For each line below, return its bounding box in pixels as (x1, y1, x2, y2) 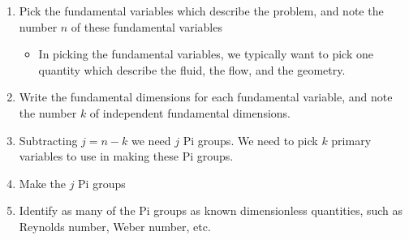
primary (331, 131, 372, 148)
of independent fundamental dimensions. (89, 104, 291, 121)
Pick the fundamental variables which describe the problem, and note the (19, 2, 384, 19)
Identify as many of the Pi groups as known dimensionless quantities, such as (19, 202, 403, 219)
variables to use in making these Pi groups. (19, 148, 234, 165)
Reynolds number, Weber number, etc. (19, 217, 211, 234)
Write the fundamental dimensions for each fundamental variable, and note (19, 88, 393, 105)
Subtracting (19, 131, 78, 148)
